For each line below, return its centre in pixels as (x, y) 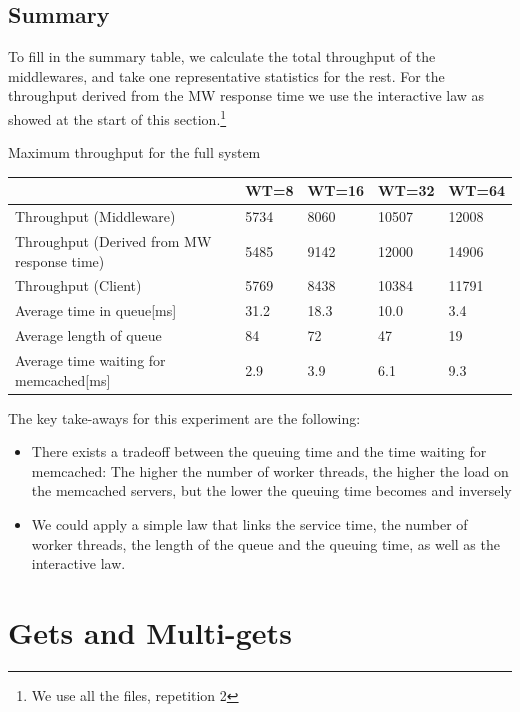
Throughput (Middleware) (95, 216)
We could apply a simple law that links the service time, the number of (249, 524)
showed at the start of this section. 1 (117, 117)
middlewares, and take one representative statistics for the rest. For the (226, 75)
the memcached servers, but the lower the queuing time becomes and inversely (271, 490)
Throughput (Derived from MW (113, 241)
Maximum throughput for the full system (134, 152)
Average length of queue (88, 335)
